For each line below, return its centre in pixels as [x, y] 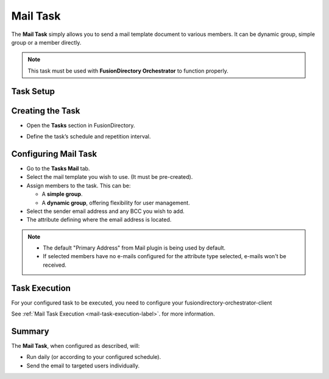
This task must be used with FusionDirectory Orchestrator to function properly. [128, 71]
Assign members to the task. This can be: [79, 186]
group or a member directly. [46, 42]
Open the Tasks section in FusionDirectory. [81, 125]
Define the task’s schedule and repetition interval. [89, 137]
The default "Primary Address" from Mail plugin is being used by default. [134, 248]
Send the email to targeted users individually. [83, 366]
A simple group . [62, 194]
